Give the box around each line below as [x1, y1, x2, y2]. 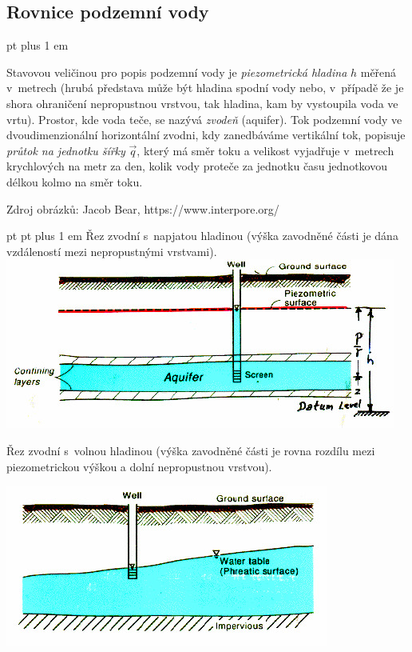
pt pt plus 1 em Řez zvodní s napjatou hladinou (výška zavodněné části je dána [6, 227, 398, 244]
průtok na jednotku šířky [6, 142, 125, 158]
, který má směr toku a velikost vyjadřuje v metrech [137, 142, 394, 158]
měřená [360, 63, 397, 80]
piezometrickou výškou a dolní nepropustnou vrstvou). [6, 458, 272, 474]
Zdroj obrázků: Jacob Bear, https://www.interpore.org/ [6, 200, 279, 217]
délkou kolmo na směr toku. [6, 173, 143, 190]
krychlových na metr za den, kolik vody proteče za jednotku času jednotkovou [6, 158, 387, 174]
